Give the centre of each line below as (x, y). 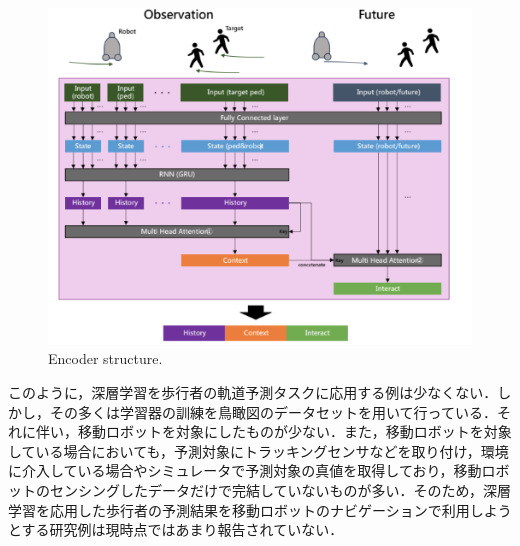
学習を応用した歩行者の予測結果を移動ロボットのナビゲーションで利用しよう (260, 509)
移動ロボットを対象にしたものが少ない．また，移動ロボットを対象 (294, 431)
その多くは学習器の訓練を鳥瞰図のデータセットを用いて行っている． (273, 411)
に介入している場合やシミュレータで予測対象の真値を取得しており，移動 (245, 470)
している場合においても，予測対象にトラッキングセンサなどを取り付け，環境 (258, 450)
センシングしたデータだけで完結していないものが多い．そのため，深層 (280, 489)
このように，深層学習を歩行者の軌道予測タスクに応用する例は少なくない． (253, 391)
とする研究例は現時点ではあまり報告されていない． (176, 529)
